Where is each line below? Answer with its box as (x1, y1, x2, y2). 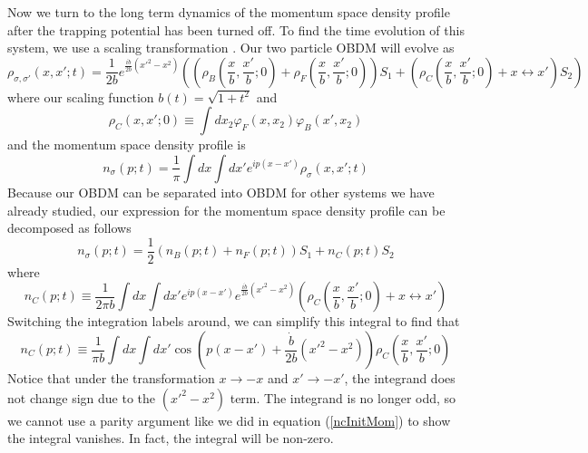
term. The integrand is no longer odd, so (230, 388, 456, 407)
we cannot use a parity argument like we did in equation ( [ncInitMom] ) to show (7, 410, 451, 429)
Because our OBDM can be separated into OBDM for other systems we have (7, 182, 435, 201)
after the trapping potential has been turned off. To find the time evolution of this (7, 20, 465, 39)
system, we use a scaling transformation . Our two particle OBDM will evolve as (7, 38, 455, 57)
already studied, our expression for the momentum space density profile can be (7, 200, 446, 219)
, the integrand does (344, 369, 456, 387)
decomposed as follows (7, 218, 132, 237)
